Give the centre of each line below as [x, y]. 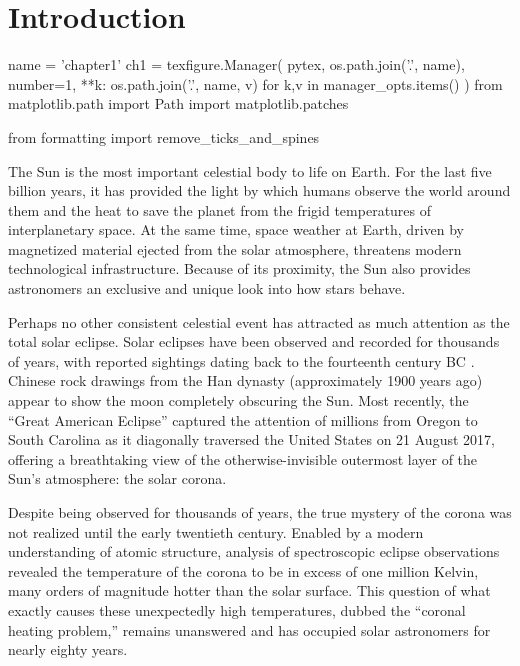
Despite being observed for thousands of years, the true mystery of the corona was [260, 512]
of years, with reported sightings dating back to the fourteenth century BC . [241, 360]
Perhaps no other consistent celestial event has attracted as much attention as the [259, 321]
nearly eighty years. [68, 649]
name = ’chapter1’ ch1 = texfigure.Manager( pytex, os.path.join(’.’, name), [236, 64]
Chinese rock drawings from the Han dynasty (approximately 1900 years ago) [245, 380]
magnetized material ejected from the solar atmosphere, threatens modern [235, 248]
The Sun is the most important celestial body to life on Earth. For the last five [250, 170]
